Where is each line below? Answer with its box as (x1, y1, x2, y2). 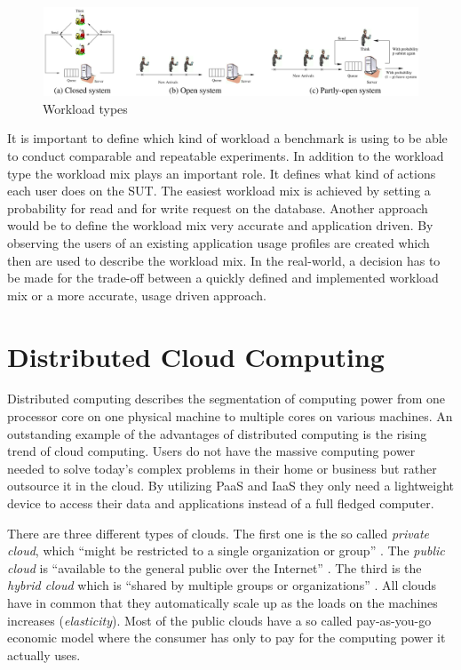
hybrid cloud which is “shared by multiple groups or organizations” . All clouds (7, 576, 437, 594)
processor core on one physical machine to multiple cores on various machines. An (7, 407, 453, 426)
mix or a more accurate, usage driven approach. (7, 285, 266, 304)
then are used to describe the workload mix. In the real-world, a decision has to (7, 251, 441, 269)
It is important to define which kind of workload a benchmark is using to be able (7, 129, 448, 148)
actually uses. (7, 645, 81, 664)
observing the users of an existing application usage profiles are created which (7, 233, 430, 251)
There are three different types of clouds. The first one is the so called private (7, 523, 430, 542)
